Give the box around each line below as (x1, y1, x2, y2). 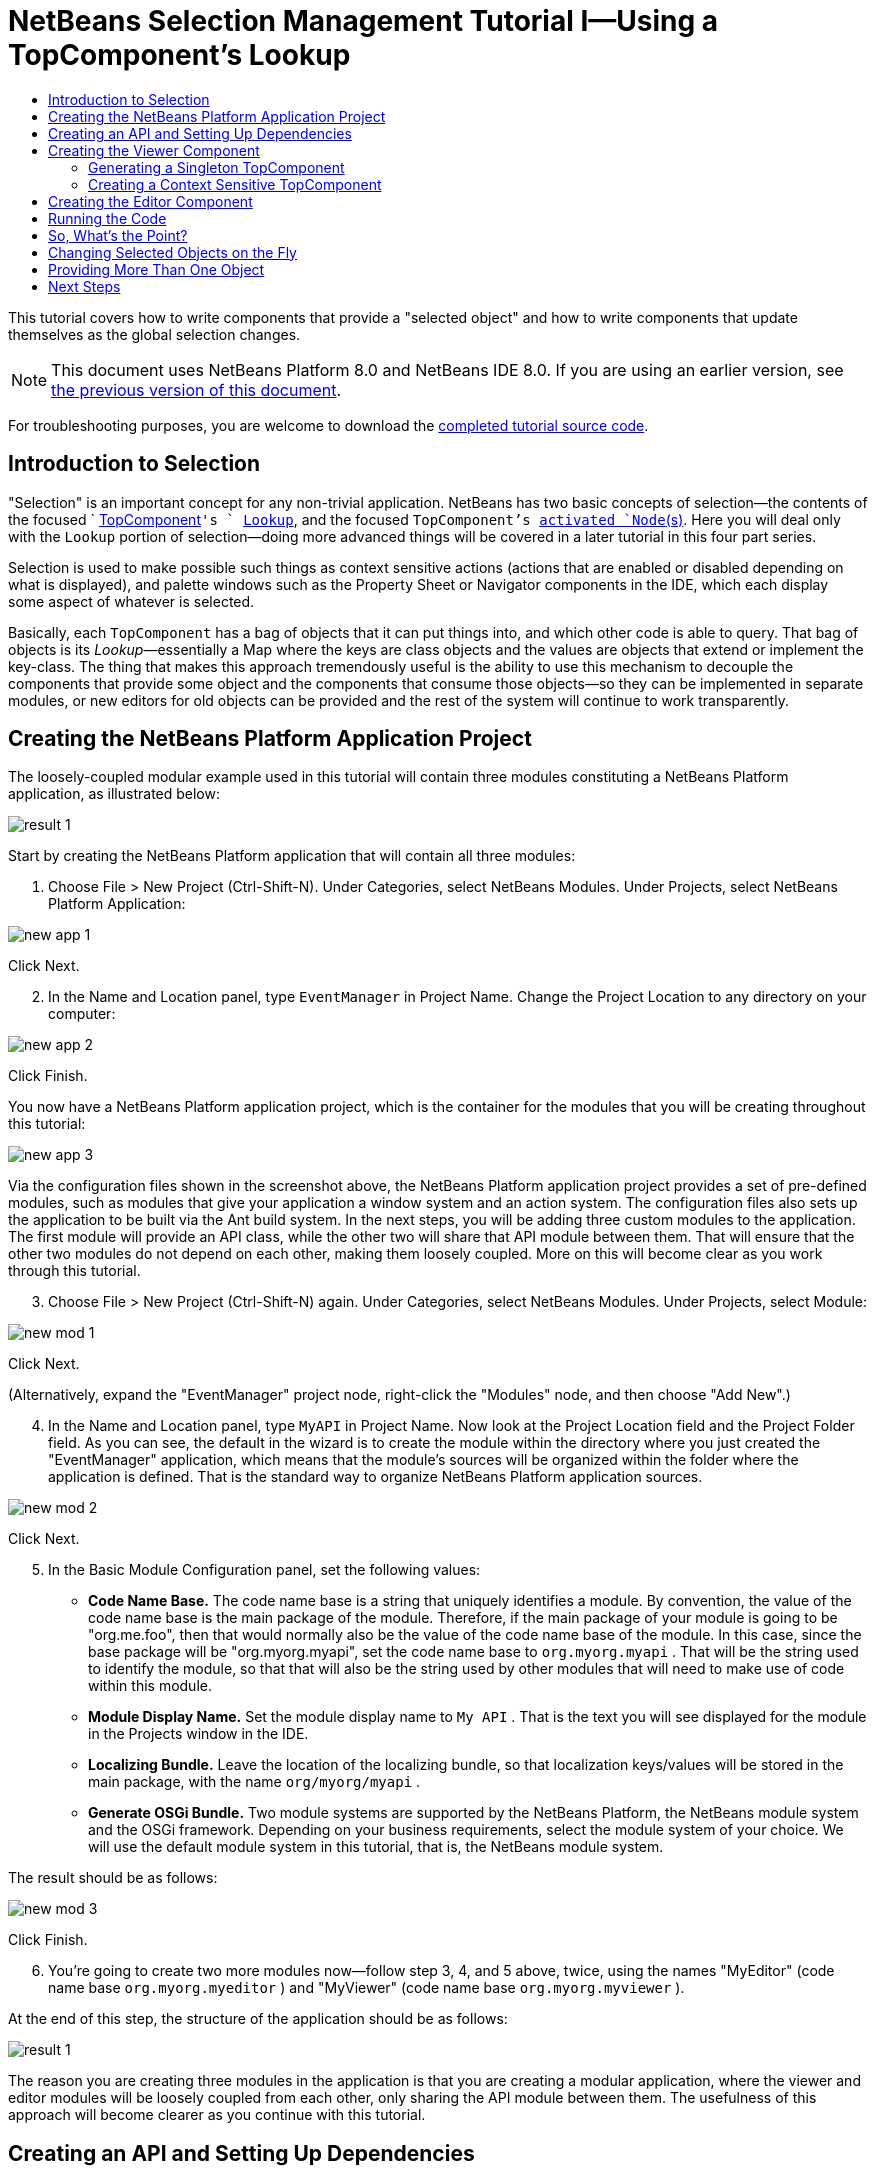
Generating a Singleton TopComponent (88, 158, 345, 176)
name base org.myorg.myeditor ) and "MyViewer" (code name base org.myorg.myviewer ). (48, 1979, 685, 1997)
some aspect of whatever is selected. (8, 592, 255, 610)
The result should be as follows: (8, 1869, 218, 1887)
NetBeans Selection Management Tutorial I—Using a (8, 4, 719, 38)
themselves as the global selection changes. (8, 325, 301, 343)
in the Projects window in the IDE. (88, 1725, 309, 1743)
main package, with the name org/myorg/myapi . (88, 1773, 421, 1791)
